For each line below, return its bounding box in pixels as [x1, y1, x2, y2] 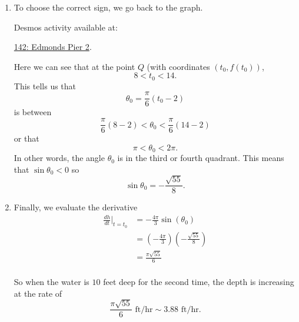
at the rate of [14, 287, 62, 299]
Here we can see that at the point [14, 60, 135, 72]
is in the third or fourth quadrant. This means [117, 152, 284, 164]
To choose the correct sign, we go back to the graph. [14, 1, 203, 13]
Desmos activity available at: [14, 21, 118, 33]
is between [14, 106, 52, 118]
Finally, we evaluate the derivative [14, 201, 138, 213]
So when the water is [14, 276, 89, 288]
